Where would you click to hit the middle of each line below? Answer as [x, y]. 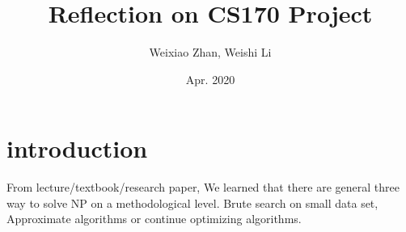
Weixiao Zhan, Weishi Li [210, 52]
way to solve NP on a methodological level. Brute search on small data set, [192, 202]
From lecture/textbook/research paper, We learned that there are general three [203, 187]
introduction [77, 148]
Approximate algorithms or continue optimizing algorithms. [154, 219]
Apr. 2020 [210, 79]
